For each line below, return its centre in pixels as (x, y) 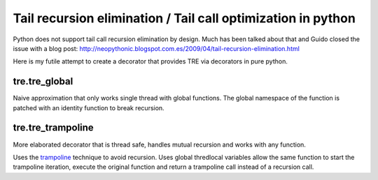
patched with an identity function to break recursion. (89, 107)
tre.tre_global (43, 81)
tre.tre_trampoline (53, 128)
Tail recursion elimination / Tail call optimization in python (184, 18)
